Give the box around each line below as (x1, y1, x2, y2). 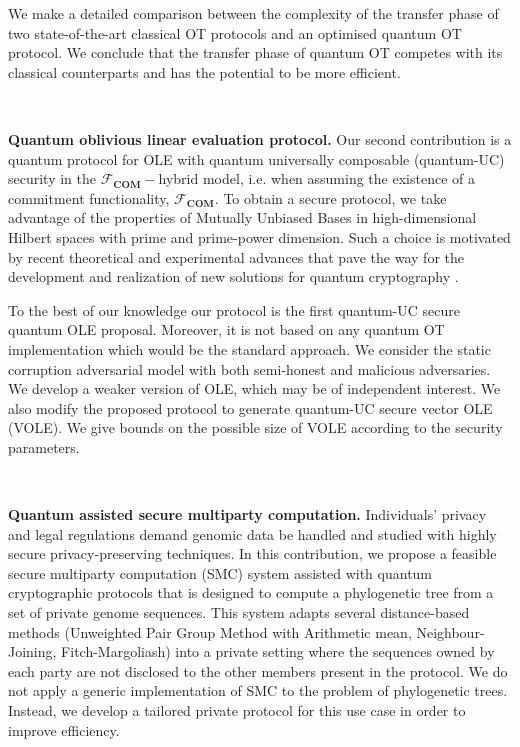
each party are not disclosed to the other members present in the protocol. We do (8, 660, 508, 681)
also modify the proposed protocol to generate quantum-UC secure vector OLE (8, 397, 493, 418)
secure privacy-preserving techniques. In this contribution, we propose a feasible (8, 543, 497, 564)
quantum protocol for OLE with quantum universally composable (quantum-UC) (8, 148, 505, 169)
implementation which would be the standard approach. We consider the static (8, 338, 491, 359)
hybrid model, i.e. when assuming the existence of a (158, 168, 475, 189)
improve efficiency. (8, 719, 120, 740)
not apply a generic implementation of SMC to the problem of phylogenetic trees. (8, 680, 508, 701)
